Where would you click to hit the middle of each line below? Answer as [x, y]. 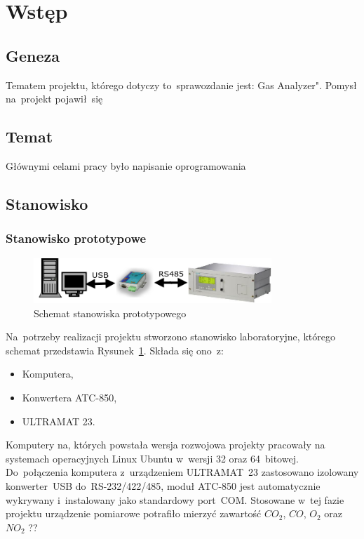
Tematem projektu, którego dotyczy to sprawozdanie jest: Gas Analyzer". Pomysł [181, 85]
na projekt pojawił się [54, 99]
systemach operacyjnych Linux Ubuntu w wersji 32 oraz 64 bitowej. [152, 458]
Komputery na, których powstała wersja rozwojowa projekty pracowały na [166, 445]
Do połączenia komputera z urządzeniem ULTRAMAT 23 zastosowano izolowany [182, 472]
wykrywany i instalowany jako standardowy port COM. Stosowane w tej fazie [175, 499]
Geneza [33, 55]
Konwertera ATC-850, [69, 397]
